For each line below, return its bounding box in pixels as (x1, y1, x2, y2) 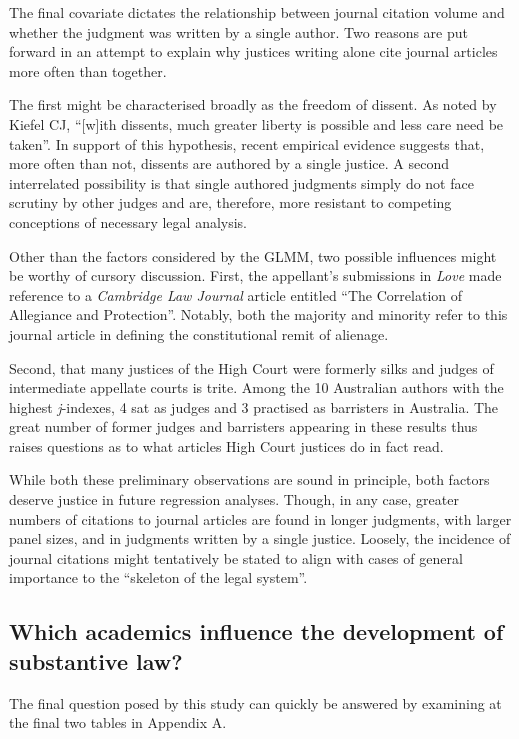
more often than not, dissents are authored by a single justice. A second (9, 153, 450, 174)
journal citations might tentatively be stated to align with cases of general (9, 547, 463, 568)
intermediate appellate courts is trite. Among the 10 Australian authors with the (9, 377, 504, 398)
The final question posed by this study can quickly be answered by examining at (9, 692, 502, 713)
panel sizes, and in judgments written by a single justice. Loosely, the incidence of (9, 528, 511, 549)
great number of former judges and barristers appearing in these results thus (9, 416, 478, 437)
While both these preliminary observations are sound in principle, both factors (9, 469, 490, 490)
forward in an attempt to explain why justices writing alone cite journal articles (9, 41, 498, 62)
